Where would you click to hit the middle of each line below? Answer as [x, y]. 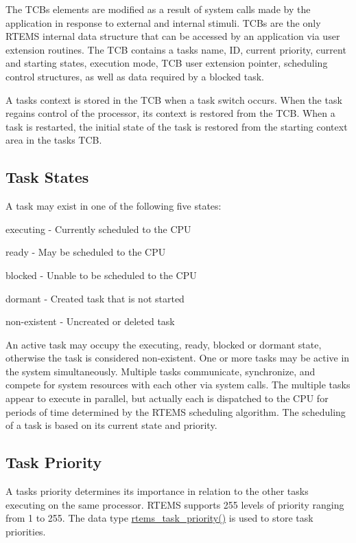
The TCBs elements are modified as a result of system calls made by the [158, 9]
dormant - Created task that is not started [95, 298]
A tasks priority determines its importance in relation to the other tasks [157, 491]
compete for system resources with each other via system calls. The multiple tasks [178, 385]
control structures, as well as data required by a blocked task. [135, 76]
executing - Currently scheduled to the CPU [98, 229]
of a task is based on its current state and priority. [111, 425]
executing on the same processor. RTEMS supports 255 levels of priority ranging [175, 504]
